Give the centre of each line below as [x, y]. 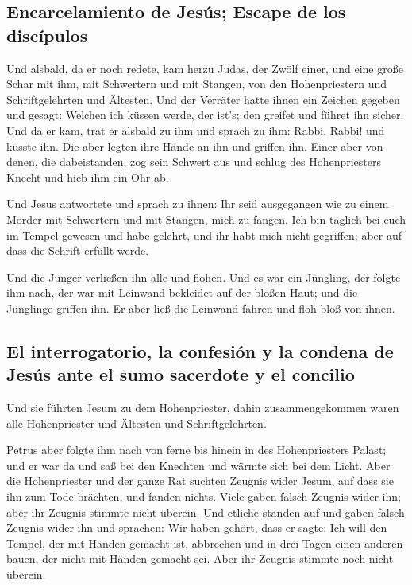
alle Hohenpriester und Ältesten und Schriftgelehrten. [137, 423]
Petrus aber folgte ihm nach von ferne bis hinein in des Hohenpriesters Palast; [196, 450]
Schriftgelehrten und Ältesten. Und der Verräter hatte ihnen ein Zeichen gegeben [203, 99]
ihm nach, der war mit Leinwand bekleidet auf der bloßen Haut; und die [182, 292]
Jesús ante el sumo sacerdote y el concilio [181, 374]
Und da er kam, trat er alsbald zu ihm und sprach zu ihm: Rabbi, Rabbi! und [196, 130]
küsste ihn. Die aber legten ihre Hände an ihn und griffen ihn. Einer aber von [195, 146]
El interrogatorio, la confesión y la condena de [200, 350]
